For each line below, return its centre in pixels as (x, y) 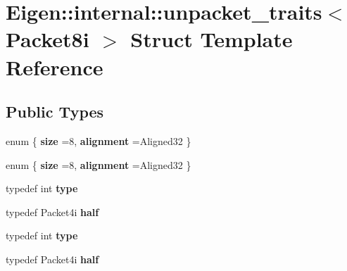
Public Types (55, 112)
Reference (55, 67)
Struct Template (212, 39)
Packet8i (48, 39)
